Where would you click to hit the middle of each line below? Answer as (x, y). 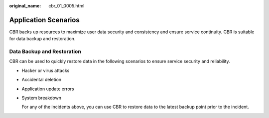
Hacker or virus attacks (46, 70)
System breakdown (42, 98)
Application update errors (48, 89)
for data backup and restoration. (42, 39)
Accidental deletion (42, 80)
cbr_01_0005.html (67, 6)
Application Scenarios (44, 20)
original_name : (25, 6)
